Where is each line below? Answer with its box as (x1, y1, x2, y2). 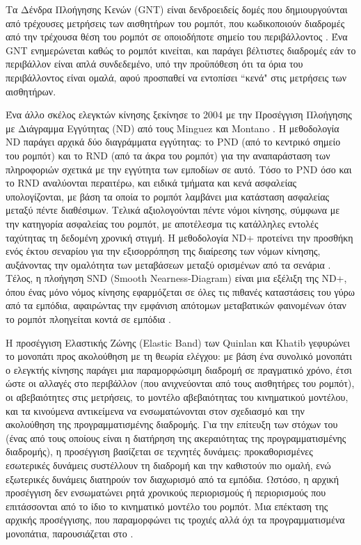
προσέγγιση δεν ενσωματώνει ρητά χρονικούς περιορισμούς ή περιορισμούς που (6, 485, 326, 500)
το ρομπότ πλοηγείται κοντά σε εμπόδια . (6, 312, 171, 326)
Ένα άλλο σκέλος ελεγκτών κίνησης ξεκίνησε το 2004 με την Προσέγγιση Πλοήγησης (6, 107, 352, 122)
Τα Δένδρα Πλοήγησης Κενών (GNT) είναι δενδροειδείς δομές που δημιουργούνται (6, 2, 348, 16)
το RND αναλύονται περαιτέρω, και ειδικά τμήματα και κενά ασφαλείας (6, 175, 297, 190)
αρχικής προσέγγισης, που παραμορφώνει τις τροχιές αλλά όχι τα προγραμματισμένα (6, 512, 345, 527)
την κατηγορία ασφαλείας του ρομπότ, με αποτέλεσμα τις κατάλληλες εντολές (6, 216, 319, 230)
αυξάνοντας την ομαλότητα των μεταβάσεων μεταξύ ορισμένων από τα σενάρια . (6, 257, 331, 271)
